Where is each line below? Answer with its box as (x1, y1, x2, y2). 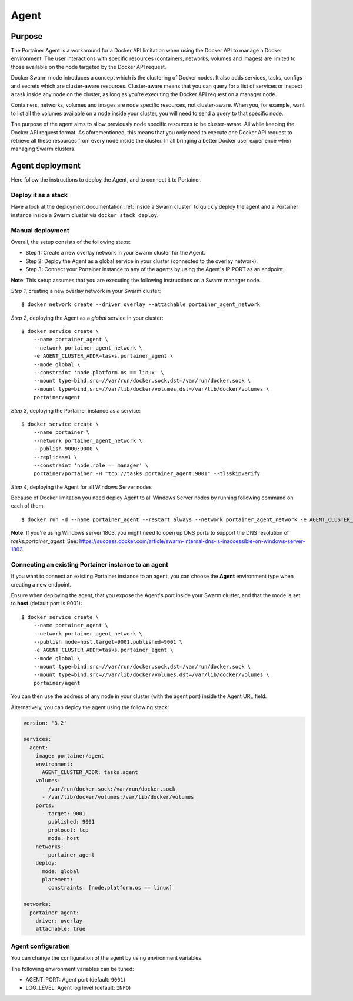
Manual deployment (11, 226, 70, 234)
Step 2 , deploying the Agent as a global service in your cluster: (11, 314, 164, 321)
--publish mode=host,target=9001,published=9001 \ (33, 638, 183, 645)
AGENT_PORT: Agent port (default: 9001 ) (25, 976, 126, 983)
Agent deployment (11, 161, 81, 171)
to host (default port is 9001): (11, 600, 82, 607)
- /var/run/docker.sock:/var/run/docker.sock (42, 785, 176, 792)
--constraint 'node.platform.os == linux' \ (33, 369, 164, 376)
